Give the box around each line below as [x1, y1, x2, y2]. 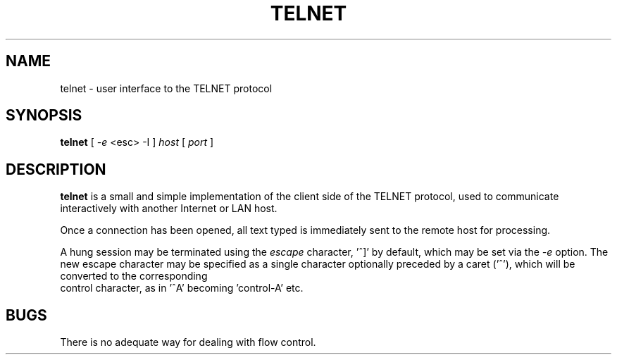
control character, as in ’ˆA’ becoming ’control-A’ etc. [60, 282, 304, 294]
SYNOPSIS [6, 106, 82, 125]
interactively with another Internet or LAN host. [60, 202, 278, 215]
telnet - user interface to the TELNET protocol [60, 82, 273, 94]
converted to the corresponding [60, 270, 208, 283]
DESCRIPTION [6, 160, 106, 178]
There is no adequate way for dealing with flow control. [60, 336, 316, 349]
